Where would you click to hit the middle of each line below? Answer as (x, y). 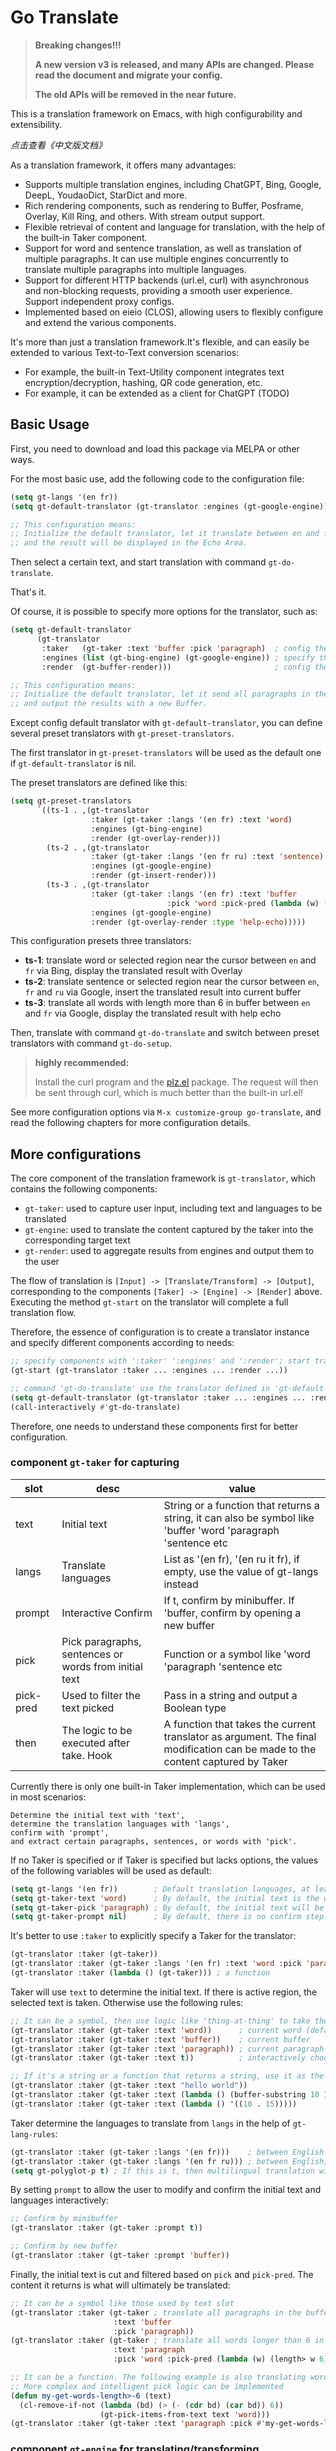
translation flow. (43, 1313)
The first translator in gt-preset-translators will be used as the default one (166, 753)
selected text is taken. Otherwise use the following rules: (127, 2002)
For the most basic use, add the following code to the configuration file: (157, 478)
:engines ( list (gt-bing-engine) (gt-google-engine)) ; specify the (187, 657)
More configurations (76, 1154)
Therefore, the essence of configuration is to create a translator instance (160, 1332)
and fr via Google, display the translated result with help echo (153, 1013)
